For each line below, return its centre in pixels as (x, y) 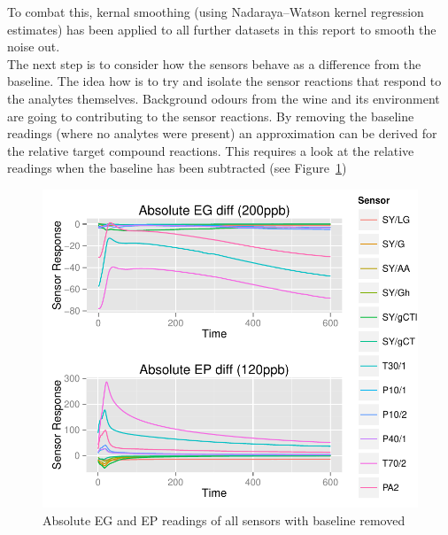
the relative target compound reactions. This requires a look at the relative (211, 150)
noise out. (34, 47)
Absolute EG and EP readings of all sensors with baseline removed (224, 519)
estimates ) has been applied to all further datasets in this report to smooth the (222, 29)
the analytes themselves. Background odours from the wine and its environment (224, 98)
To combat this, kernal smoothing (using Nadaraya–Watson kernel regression (216, 12)
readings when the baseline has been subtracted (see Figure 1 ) (177, 168)
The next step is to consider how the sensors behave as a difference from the (214, 63)
